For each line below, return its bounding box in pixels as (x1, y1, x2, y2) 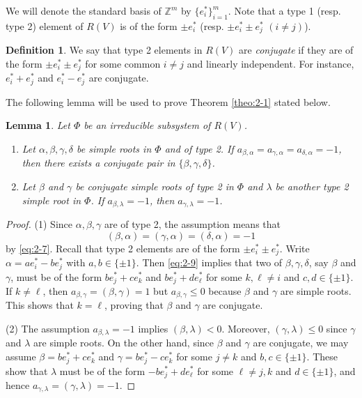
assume (6, 349, 36, 364)
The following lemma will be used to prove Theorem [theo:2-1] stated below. (6, 94, 331, 109)
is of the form (120, 18, 178, 33)
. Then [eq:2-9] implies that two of (136, 255, 283, 270)
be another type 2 (275, 178, 349, 193)
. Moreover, (221, 321, 270, 336)
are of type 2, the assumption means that (104, 217, 281, 231)
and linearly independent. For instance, (187, 56, 354, 70)
